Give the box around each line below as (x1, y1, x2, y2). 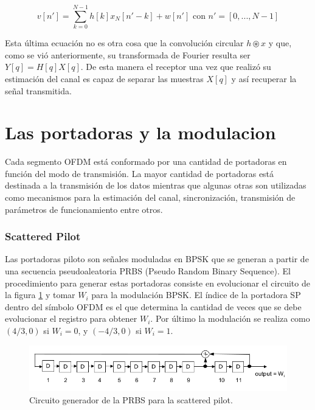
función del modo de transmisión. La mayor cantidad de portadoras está (5, 167, 274, 179)
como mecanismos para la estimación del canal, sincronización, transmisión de (5, 191, 296, 203)
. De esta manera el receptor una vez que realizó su (80, 60, 271, 73)
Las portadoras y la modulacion (5, 120, 276, 145)
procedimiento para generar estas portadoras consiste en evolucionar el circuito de (5, 276, 310, 289)
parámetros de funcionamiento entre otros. (5, 203, 163, 215)
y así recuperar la (231, 72, 297, 85)
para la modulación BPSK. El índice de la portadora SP (91, 288, 301, 301)
